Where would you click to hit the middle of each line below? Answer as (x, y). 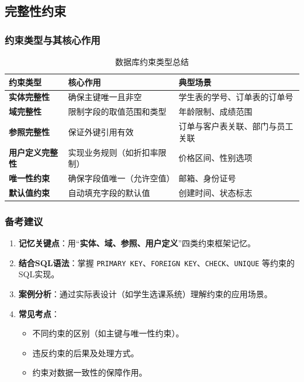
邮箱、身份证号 (207, 178)
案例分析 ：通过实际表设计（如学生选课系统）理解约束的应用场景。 (145, 294)
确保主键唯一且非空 (105, 97)
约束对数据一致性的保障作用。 (90, 372)
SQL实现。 (39, 274)
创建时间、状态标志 (215, 192)
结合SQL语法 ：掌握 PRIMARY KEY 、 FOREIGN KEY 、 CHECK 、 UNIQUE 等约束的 (157, 262)
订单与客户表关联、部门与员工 (236, 126)
